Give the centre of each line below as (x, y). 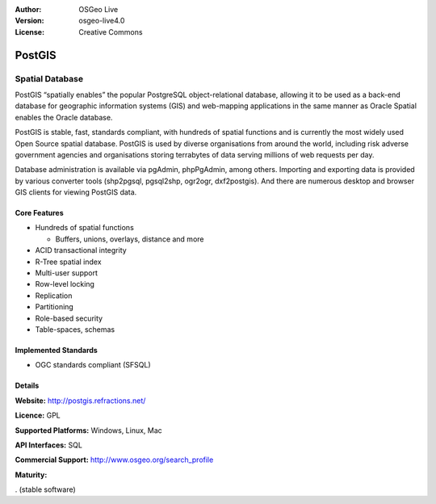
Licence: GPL (38, 415)
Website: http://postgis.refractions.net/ (80, 401)
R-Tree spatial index (68, 262)
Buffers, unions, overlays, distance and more (130, 239)
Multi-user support (67, 273)
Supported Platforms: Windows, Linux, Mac (89, 430)
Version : (29, 21)
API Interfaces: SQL (48, 445)
